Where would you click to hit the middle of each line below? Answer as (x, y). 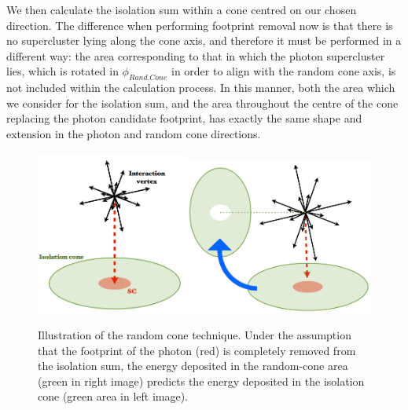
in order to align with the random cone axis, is (283, 71)
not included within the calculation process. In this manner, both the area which (201, 88)
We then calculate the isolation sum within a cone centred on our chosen (182, 9)
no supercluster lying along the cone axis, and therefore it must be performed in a (204, 40)
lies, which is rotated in (62, 71)
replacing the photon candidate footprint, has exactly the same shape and (184, 118)
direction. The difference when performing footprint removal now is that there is (200, 25)
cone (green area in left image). (113, 396)
